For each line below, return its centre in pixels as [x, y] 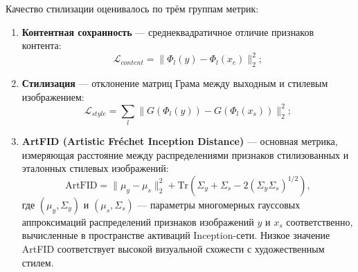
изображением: [53, 96]
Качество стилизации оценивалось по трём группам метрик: [132, 8]
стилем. [38, 262]
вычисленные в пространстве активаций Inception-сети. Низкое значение [176, 235]
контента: [42, 45]
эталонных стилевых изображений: [95, 168]
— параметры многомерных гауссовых [219, 204]
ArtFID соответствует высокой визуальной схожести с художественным [173, 249]
